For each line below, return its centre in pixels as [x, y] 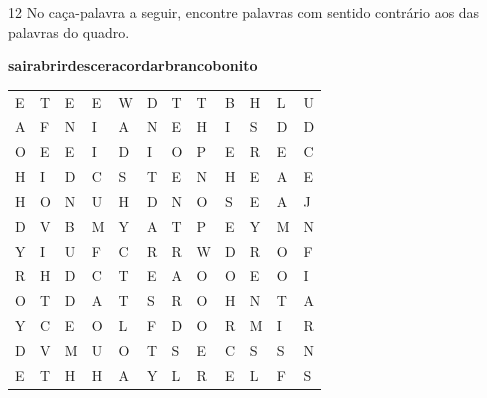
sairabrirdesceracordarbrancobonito [133, 65]
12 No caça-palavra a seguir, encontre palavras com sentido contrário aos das [244, 12]
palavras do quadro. [69, 31]
